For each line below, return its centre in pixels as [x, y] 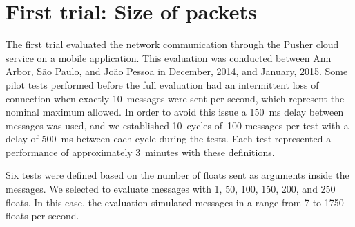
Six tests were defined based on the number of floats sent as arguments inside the [177, 175]
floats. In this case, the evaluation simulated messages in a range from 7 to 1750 [175, 202]
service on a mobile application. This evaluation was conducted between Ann [169, 57]
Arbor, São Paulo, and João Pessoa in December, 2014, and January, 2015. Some [177, 71]
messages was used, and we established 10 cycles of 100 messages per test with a [177, 125]
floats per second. [42, 216]
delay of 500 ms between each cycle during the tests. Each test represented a [169, 139]
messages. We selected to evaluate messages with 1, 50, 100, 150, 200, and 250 [171, 189]
